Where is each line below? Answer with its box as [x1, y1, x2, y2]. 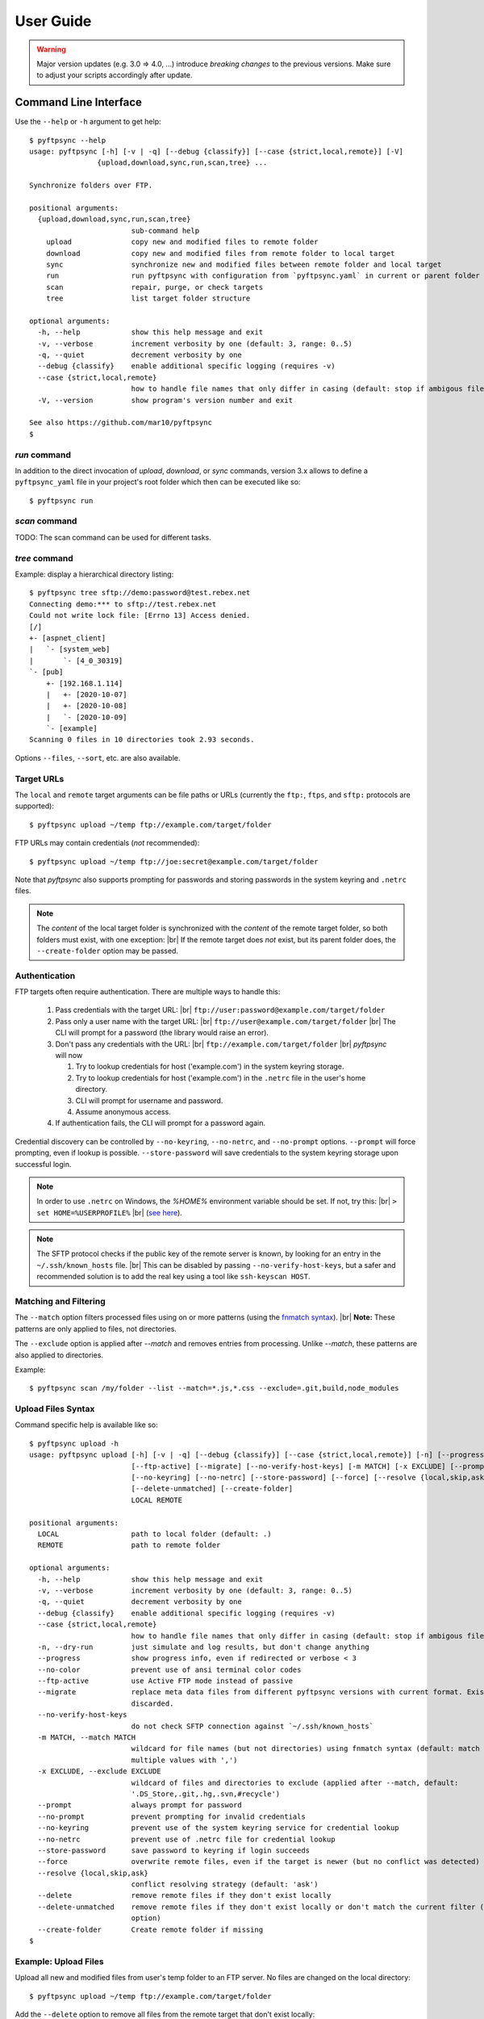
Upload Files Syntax [15, 1404, 95, 1415]
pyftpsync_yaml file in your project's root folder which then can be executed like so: [15, 477, 301, 487]
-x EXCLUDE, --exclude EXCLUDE [37, 1767, 161, 1776]
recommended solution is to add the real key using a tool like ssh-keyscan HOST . [36, 1272, 311, 1282]
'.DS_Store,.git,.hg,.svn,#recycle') [131, 1789, 281, 1799]
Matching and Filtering [15, 1296, 106, 1307]
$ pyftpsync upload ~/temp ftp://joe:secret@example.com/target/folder [29, 857, 319, 866]
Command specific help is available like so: [15, 1420, 158, 1429]
